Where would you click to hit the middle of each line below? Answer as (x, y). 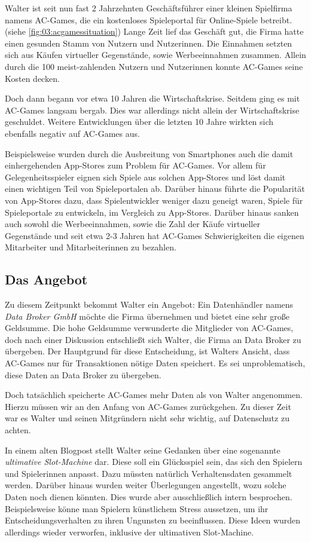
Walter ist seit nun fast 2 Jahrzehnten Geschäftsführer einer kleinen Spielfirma (149, 8)
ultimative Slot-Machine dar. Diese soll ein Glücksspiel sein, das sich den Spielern (154, 462)
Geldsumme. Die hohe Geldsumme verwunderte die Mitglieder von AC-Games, (149, 328)
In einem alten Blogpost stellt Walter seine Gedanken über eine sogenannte (143, 450)
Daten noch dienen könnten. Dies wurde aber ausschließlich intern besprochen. (149, 496)
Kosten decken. (32, 78)
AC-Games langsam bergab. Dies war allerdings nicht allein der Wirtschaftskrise (152, 110)
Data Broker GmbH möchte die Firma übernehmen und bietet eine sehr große (147, 316)
